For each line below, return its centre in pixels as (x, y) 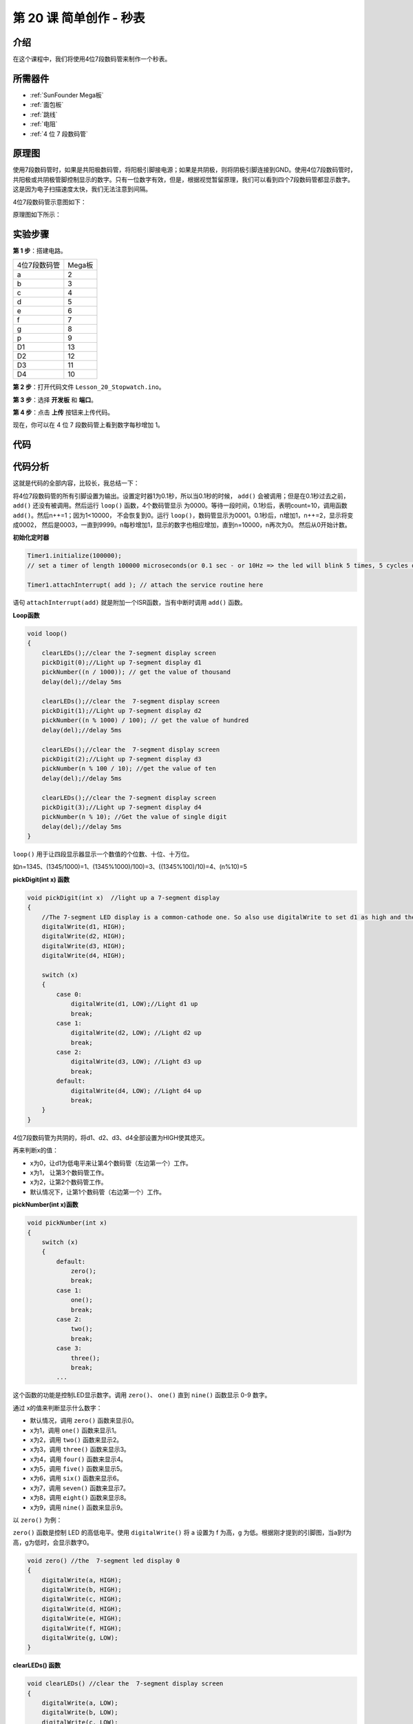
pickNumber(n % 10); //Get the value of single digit (134, 817)
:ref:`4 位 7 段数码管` (59, 134)
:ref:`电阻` (44, 124)
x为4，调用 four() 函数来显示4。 (78, 1459)
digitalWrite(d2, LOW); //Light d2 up (136, 1033)
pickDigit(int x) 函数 (41, 879)
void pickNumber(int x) (67, 1223)
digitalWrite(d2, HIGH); (84, 936)
